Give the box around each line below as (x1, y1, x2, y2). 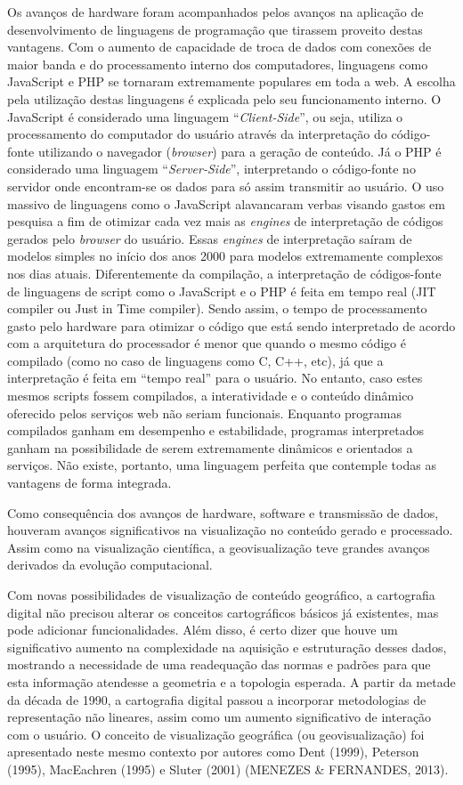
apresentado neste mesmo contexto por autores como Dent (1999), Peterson (7, 742, 419, 761)
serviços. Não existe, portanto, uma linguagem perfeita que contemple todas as (7, 456, 436, 474)
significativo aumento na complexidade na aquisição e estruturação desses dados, (7, 637, 447, 656)
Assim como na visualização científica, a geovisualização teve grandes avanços (7, 538, 430, 556)
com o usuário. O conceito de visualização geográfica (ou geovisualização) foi (7, 724, 425, 743)
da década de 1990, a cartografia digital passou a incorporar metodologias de (7, 690, 426, 708)
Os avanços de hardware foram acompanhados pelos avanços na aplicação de (7, 3, 424, 20)
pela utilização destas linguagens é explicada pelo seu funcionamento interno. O (7, 89, 442, 108)
